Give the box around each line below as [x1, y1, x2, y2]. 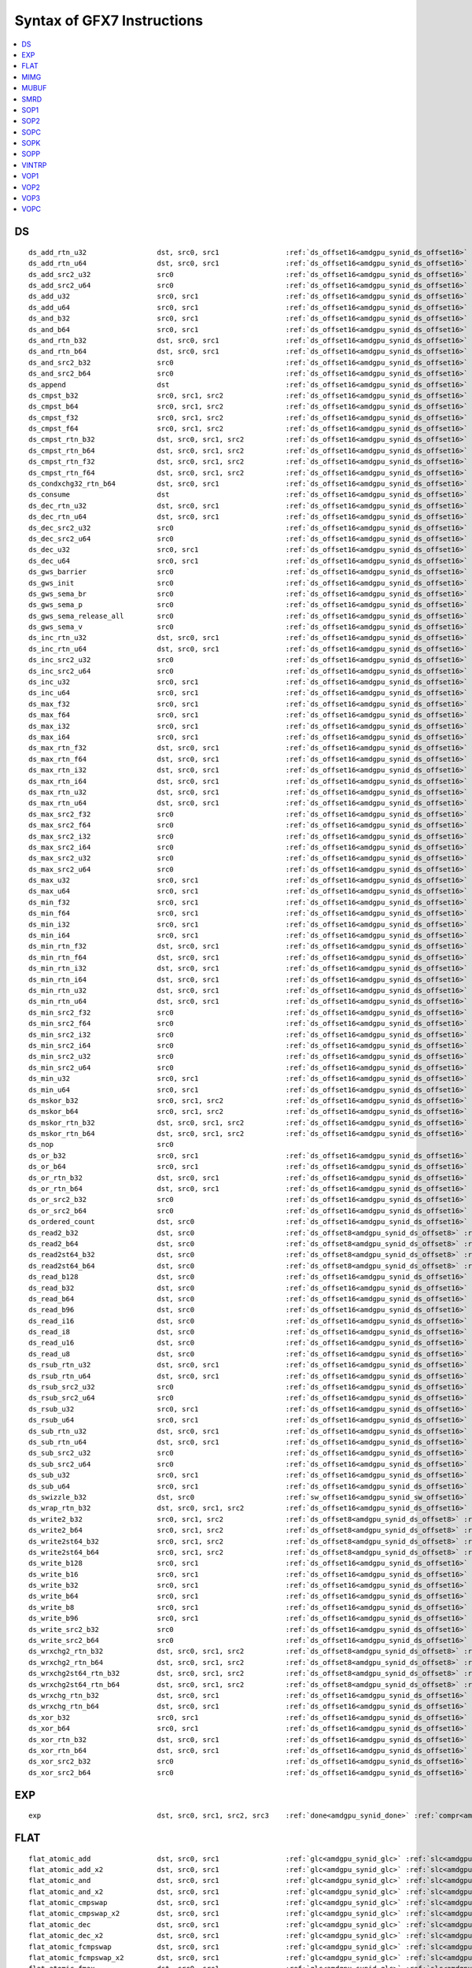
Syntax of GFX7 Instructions [14, 12, 204, 29]
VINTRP [21, 160, 47, 169]
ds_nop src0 [28, 1140, 175, 1149]
